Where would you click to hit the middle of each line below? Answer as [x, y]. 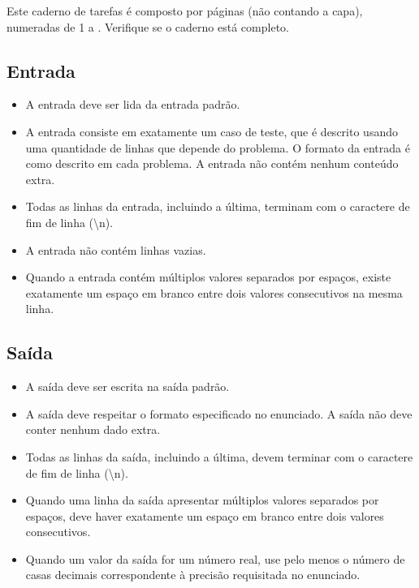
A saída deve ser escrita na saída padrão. [127, 386]
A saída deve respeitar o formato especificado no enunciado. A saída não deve [219, 413]
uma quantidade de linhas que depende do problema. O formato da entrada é [218, 147]
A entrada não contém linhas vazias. [116, 249]
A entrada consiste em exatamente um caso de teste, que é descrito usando [212, 131]
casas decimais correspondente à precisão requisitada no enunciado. [193, 575]
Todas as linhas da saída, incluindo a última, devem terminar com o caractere [219, 456]
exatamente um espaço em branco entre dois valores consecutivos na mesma [214, 292]
